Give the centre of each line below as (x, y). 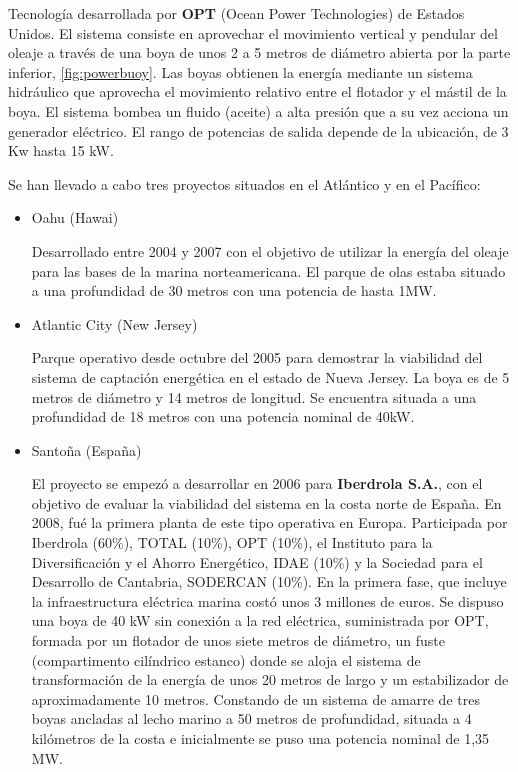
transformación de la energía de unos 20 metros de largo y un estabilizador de (270, 679)
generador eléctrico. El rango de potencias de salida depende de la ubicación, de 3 (258, 130)
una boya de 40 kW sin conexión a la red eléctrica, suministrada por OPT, (260, 620)
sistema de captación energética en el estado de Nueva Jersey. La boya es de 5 (270, 376)
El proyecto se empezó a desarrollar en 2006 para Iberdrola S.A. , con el (257, 483)
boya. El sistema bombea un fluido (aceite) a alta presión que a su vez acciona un (258, 110)
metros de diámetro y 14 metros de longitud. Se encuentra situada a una (254, 396)
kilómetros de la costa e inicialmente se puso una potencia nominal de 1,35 (260, 738)
